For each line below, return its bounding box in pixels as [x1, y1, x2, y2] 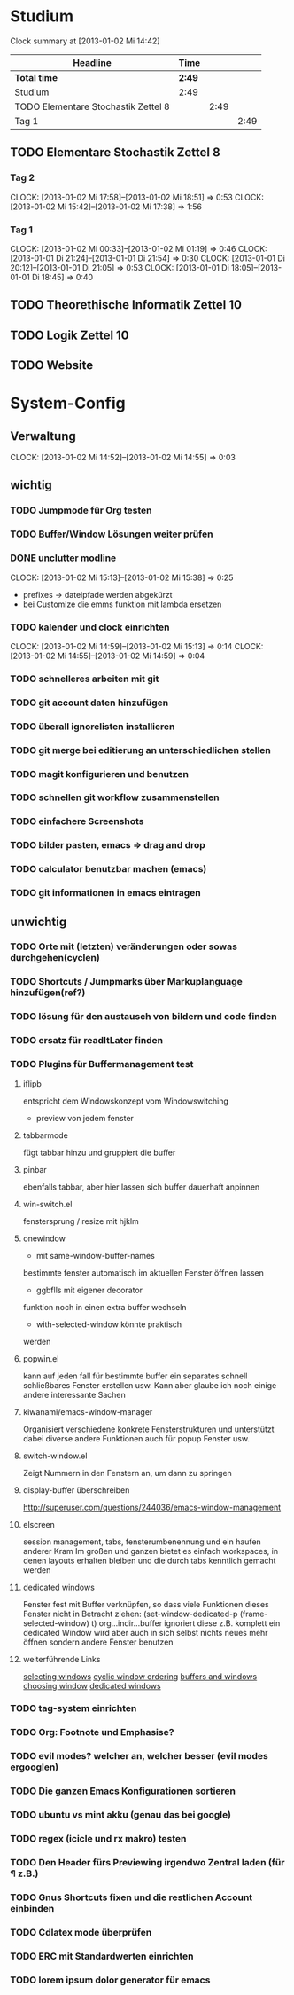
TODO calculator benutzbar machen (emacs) [10, 863, 207, 876]
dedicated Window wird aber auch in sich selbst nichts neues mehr [22, 1627, 268, 1638]
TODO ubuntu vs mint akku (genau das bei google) [10, 1809, 232, 1821]
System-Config [10, 393, 127, 413]
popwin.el [22, 1353, 59, 1363]
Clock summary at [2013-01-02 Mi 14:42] [10, 35, 160, 46]
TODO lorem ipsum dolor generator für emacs [10, 1974, 211, 1986]
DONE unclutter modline [10, 552, 117, 564]
